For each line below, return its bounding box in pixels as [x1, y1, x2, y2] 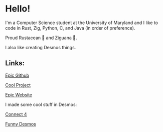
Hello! [5, 3, 31, 15]
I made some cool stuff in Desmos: [5, 101, 77, 107]
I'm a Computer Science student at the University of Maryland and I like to [5, 20, 158, 26]
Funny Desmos [5, 121, 36, 127]
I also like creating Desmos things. [5, 44, 76, 50]
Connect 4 [5, 111, 27, 117]
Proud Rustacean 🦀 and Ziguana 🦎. [5, 35, 77, 41]
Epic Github [5, 72, 29, 78]
